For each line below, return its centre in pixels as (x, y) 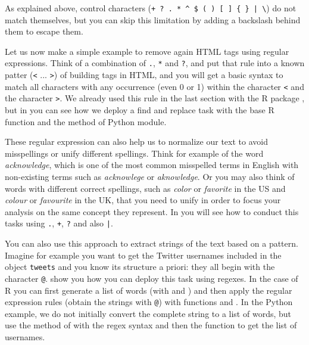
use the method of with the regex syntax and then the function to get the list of (151, 325)
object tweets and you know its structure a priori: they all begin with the (140, 267)
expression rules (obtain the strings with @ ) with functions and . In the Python (149, 302)
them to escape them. (44, 31)
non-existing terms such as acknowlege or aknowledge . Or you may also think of (150, 177)
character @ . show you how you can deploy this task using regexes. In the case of (152, 278)
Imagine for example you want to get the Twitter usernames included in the (143, 255)
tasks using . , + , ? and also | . (59, 223)
